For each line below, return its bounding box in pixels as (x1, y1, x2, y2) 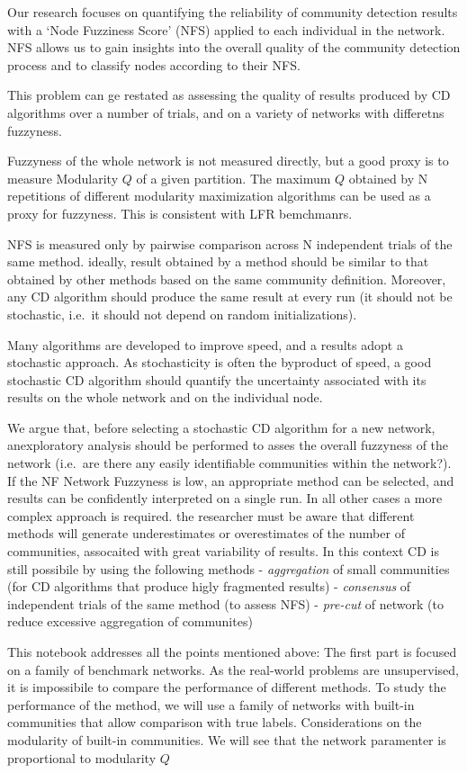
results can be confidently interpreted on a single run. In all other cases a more (7, 489, 443, 508)
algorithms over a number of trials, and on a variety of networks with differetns (7, 103, 445, 121)
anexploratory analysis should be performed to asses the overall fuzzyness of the (7, 436, 449, 454)
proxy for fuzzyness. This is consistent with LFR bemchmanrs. (7, 203, 353, 222)
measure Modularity (7, 168, 119, 187)
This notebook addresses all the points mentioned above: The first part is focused (7, 643, 457, 661)
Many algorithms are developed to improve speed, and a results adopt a (7, 335, 403, 354)
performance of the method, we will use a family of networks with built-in (7, 695, 415, 714)
